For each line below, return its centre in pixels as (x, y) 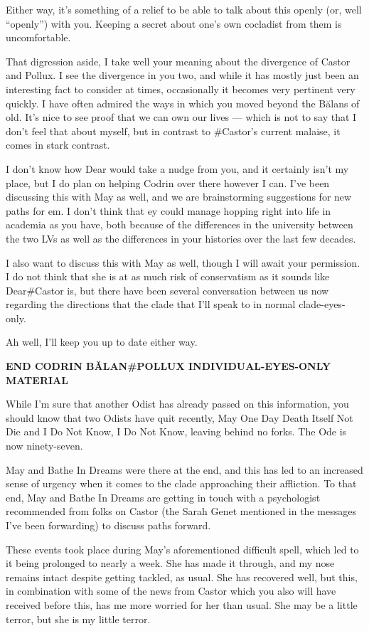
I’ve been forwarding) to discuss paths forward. (108, 525)
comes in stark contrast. (58, 145)
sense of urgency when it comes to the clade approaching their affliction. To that (181, 483)
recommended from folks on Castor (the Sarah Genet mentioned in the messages (181, 511)
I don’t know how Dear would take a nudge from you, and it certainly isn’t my (177, 168)
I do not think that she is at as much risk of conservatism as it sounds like (168, 276)
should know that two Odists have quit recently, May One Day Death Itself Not (180, 417)
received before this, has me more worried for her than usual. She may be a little (182, 604)
